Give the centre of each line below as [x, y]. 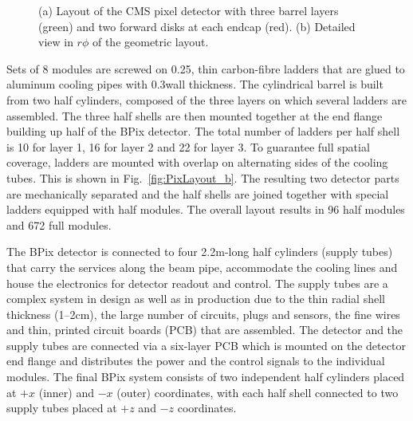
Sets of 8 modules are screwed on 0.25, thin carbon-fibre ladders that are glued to [206, 68]
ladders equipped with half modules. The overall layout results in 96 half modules [206, 209]
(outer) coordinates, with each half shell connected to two [258, 392]
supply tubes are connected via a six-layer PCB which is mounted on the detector [206, 345]
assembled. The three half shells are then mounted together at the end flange [195, 115]
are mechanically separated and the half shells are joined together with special [198, 193]
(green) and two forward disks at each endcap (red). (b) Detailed [197, 26]
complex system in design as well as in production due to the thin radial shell [196, 299]
